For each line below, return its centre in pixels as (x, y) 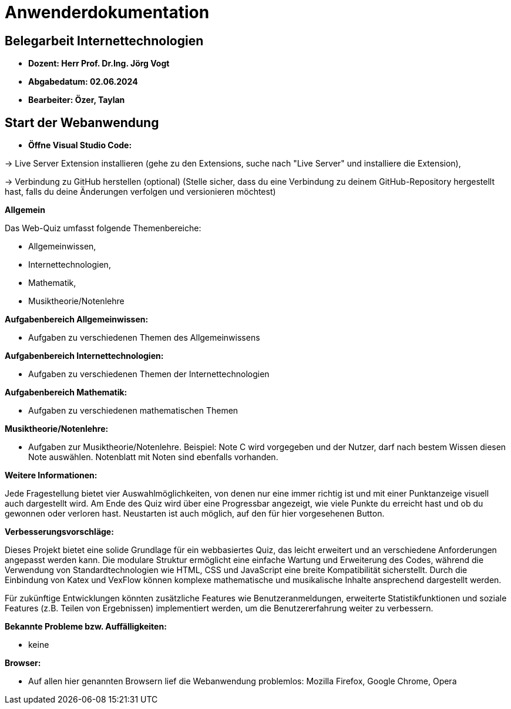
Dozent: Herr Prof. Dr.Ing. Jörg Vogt (99, 64)
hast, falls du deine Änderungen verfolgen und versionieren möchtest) (140, 192)
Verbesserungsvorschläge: (59, 532)
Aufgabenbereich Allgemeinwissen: (77, 319)
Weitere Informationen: (51, 475)
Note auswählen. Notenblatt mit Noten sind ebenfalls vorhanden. (153, 457)
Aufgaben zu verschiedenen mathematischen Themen (133, 411)
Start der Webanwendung (82, 122)
